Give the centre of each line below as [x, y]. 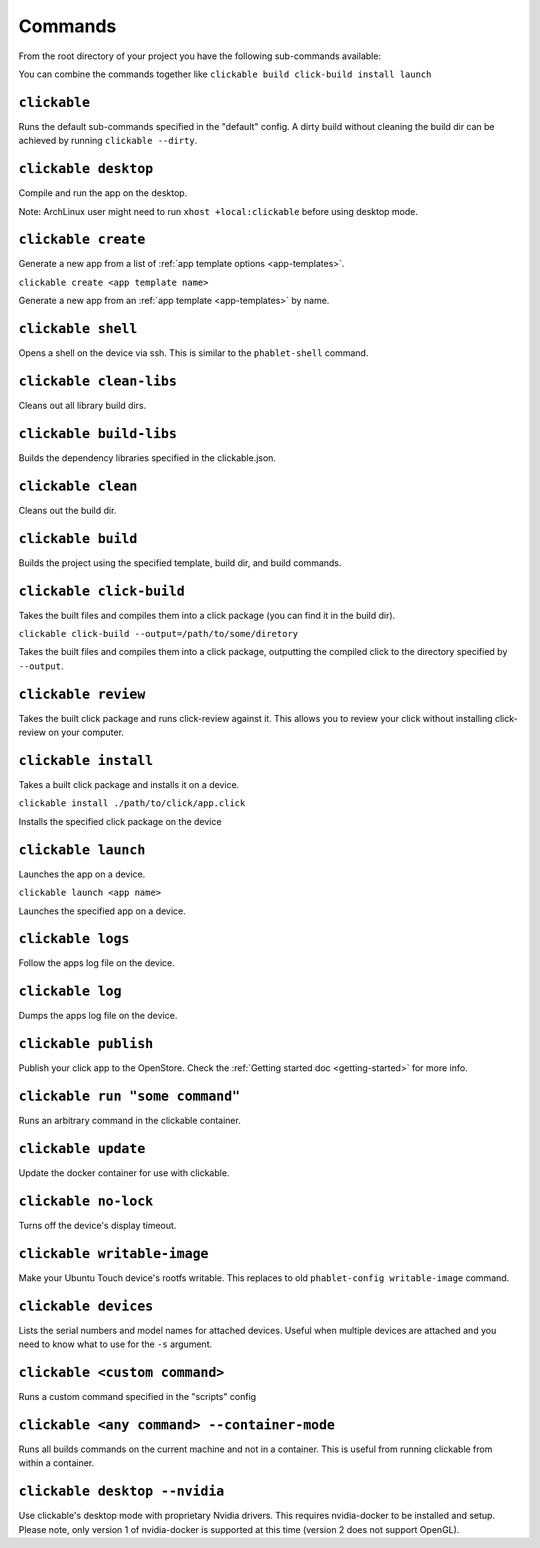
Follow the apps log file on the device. [96, 963]
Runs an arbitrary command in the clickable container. [130, 1121]
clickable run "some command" [129, 1096]
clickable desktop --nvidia [121, 1491]
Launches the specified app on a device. [102, 911]
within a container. [56, 1463]
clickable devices [86, 1306]
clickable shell [78, 329]
